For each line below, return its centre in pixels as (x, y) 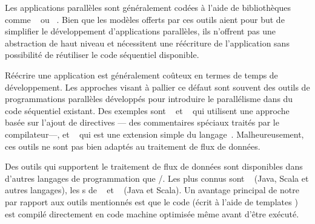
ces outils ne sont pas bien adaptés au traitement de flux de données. (133, 146)
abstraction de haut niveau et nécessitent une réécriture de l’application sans (147, 43)
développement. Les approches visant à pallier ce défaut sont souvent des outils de (157, 87)
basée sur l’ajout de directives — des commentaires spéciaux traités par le (142, 122)
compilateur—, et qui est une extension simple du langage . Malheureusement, (154, 134)
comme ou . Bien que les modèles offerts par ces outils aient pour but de (145, 19)
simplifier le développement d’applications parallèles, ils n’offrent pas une (140, 31)
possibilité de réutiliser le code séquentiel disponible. (102, 55)
